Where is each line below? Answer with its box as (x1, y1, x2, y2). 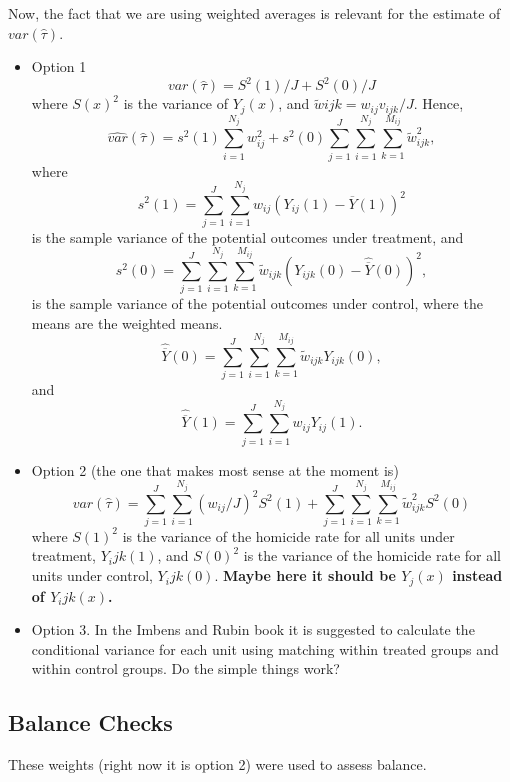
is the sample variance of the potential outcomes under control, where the (31, 293, 483, 314)
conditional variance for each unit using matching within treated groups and (31, 638, 499, 659)
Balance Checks (8, 707, 173, 738)
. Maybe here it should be (214, 565, 396, 586)
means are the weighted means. (31, 312, 223, 333)
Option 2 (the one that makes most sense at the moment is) (31, 459, 399, 480)
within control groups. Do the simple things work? (31, 658, 340, 679)
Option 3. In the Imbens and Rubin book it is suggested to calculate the (31, 619, 475, 640)
